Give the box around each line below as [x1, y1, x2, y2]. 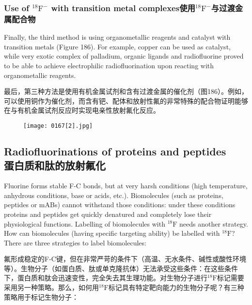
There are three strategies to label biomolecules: [4, 237, 146, 247]
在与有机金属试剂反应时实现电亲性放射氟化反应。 [4, 105, 160, 115]
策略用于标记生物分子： [4, 291, 79, 302]
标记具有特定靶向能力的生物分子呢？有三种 [108, 282, 244, 292]
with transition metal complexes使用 [51, 1, 195, 14]
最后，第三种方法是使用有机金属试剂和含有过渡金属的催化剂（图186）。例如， [4, 86, 248, 96]
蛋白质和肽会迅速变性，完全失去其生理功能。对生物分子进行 [17, 273, 207, 283]
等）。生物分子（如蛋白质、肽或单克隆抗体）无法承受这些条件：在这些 [4, 263, 224, 273]
